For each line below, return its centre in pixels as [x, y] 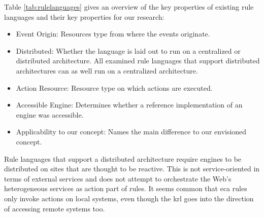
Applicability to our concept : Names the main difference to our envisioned [131, 132]
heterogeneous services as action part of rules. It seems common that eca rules [126, 188]
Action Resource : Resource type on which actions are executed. [114, 87]
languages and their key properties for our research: [84, 16]
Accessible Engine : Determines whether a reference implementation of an [129, 105]
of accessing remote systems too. [55, 208]
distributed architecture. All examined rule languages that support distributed [138, 61]
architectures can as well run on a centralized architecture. [107, 70]
